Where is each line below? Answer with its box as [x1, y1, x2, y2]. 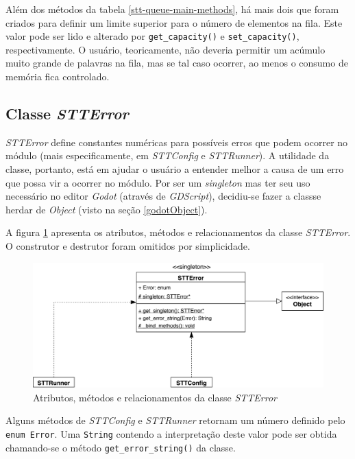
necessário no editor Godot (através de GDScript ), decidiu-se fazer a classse [5, 189, 321, 203]
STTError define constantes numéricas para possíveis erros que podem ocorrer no [5, 134, 348, 149]
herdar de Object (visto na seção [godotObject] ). [5, 202, 208, 216]
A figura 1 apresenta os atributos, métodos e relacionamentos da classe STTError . [5, 225, 351, 239]
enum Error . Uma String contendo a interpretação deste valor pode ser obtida [5, 426, 337, 440]
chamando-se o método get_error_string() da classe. [5, 440, 236, 454]
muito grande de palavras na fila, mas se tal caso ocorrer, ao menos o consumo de [5, 56, 348, 70]
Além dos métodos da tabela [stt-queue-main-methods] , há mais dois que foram [5, 2, 339, 16]
